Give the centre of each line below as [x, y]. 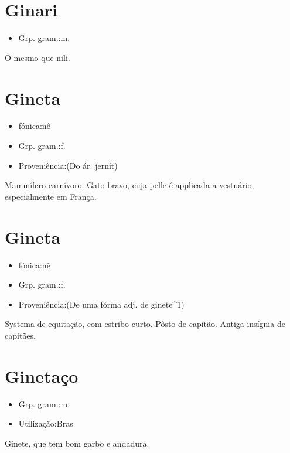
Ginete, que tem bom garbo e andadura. [77, 443]
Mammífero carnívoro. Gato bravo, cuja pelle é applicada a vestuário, [129, 185]
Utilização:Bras [46, 423]
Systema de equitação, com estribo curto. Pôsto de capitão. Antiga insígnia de [145, 324]
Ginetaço [42, 375]
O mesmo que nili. [37, 57]
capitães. [20, 335]
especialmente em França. [51, 196]
